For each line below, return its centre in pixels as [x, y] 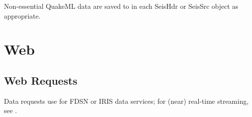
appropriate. [22, 15]
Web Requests [41, 80]
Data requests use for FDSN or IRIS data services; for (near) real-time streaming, [126, 101]
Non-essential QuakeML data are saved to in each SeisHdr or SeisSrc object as [121, 6]
